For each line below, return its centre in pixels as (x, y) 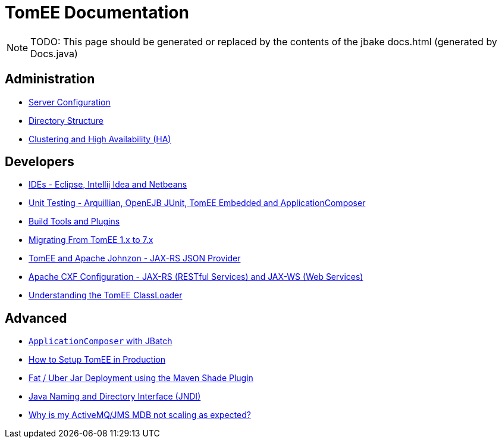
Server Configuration (70, 102)
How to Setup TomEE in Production (97, 360)
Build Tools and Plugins (74, 221)
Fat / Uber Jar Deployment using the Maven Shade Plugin (141, 378)
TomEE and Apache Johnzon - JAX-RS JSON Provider (135, 258)
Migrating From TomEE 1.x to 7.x (91, 240)
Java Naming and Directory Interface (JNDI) (115, 397)
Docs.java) (54, 53)
